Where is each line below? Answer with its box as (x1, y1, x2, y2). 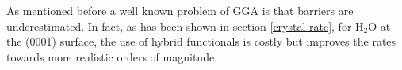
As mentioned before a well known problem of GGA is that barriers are (6, 2, 354, 18)
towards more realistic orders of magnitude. (6, 48, 218, 64)
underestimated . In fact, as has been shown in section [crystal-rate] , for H (6, 17, 364, 34)
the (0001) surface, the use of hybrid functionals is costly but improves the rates (6, 33, 396, 50)
